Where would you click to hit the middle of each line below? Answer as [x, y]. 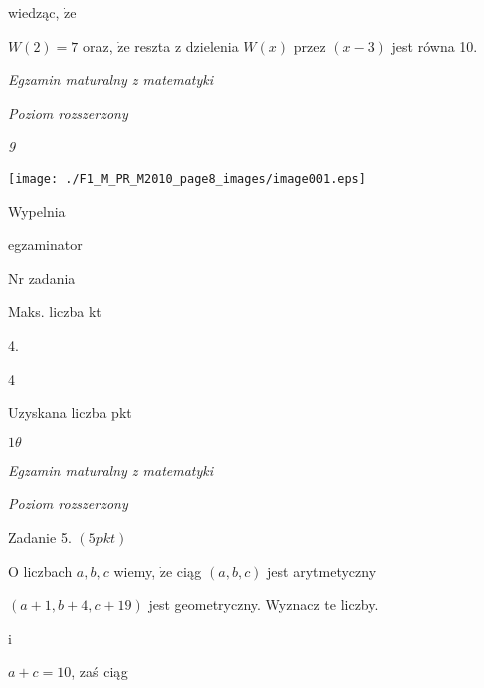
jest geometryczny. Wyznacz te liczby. [263, 604]
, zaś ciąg [99, 671]
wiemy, [134, 570]
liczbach [48, 570]
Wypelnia [37, 210]
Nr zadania [42, 277]
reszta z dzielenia [186, 45]
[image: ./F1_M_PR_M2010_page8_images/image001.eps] [187, 178]
